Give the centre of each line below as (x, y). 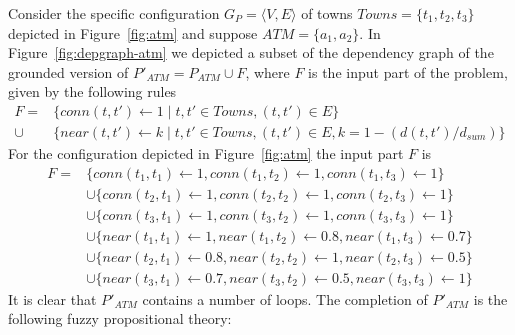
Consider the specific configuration (114, 13)
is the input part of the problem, (408, 71)
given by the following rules (92, 91)
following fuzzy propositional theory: (120, 318)
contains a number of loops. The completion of (285, 298)
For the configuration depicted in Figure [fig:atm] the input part (206, 153)
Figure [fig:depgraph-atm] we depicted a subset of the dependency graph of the (251, 52)
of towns (327, 13)
